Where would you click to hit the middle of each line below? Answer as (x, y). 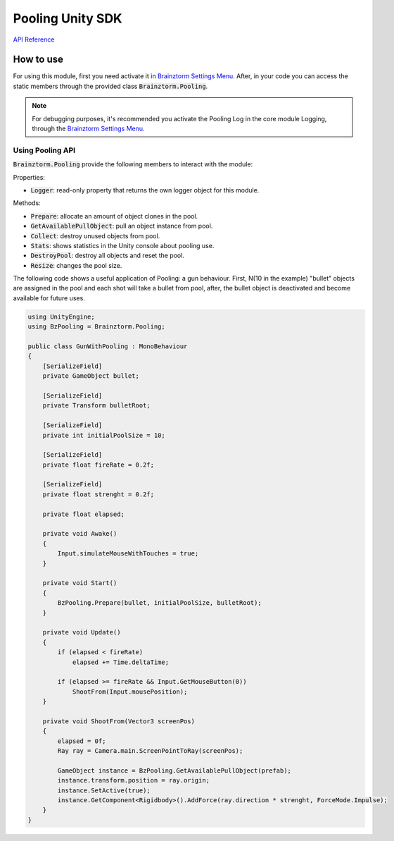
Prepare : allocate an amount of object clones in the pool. (114, 216)
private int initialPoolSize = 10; (104, 435)
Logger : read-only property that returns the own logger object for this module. (145, 190)
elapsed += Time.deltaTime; (120, 662)
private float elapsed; (83, 514)
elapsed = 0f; (82, 741)
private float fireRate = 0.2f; (99, 465)
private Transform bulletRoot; (96, 406)
